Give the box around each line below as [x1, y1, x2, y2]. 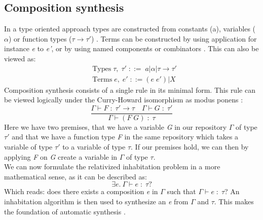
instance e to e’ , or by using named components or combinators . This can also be [4, 43, 259, 54]
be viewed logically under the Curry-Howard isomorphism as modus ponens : [4, 94, 243, 105]
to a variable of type [62, 141, 126, 152]
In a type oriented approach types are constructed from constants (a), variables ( [4, 23, 256, 34]
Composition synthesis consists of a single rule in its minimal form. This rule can [4, 84, 255, 95]
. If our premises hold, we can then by [131, 141, 249, 152]
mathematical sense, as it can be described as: [4, 171, 147, 181]
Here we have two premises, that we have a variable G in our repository [4, 121, 227, 132]
